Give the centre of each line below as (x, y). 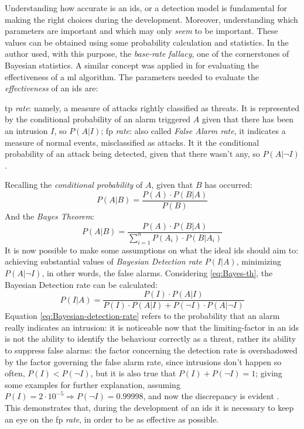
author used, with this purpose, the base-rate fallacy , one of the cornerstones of (147, 54)
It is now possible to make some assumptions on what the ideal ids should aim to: (152, 250)
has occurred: (228, 185)
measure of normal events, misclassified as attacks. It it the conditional (132, 142)
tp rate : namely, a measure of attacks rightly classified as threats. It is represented (152, 107)
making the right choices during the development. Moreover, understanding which (151, 19)
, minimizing (259, 261)
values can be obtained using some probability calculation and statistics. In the (147, 42)
